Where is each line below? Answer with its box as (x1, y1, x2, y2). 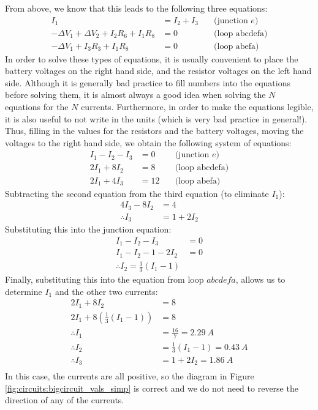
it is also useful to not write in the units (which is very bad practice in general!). (5, 112, 308, 125)
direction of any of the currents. (5, 393, 124, 406)
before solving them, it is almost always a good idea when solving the (5, 88, 266, 101)
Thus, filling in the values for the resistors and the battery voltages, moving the (5, 124, 304, 137)
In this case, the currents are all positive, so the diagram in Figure (5, 370, 254, 382)
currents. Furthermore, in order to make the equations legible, (81, 100, 314, 113)
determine (5, 285, 42, 297)
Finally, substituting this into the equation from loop (5, 273, 204, 286)
